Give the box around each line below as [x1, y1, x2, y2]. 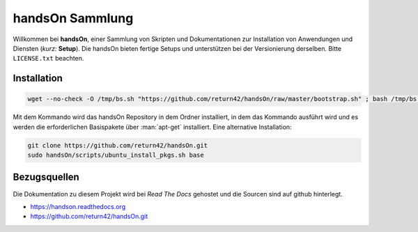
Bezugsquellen [13, 171, 79, 183]
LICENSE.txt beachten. [13, 54, 84, 63]
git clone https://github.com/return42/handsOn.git [27, 141, 208, 149]
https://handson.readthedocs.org [30, 202, 125, 210]
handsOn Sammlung [13, 10, 134, 26]
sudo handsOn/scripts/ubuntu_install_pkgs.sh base [27, 151, 205, 160]
